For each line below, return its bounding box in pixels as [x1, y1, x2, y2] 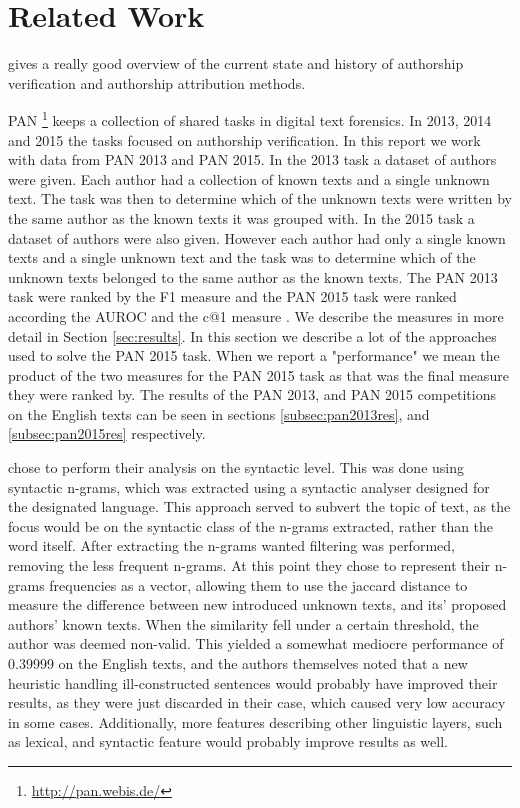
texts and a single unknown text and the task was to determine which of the [8, 247, 476, 268]
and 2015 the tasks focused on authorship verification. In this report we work [8, 129, 481, 150]
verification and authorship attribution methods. [8, 72, 306, 93]
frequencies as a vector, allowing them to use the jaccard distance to [49, 574, 468, 595]
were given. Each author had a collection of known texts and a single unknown [8, 168, 490, 189]
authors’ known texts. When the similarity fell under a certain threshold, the [8, 613, 479, 634]
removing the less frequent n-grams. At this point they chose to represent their [8, 555, 491, 576]
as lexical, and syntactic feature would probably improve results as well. [8, 731, 448, 752]
